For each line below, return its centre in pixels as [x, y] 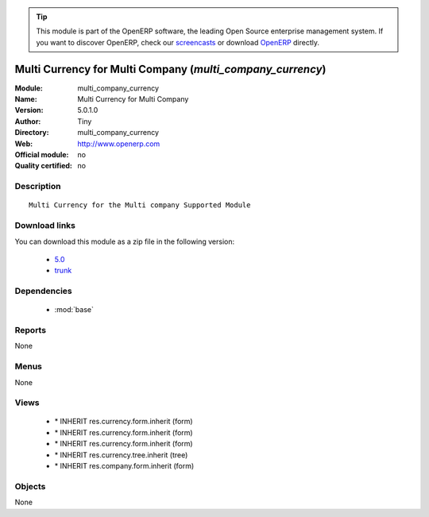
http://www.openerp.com [119, 144]
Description [38, 187]
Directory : [32, 133]
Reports [31, 330]
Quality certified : [44, 166]
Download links [45, 226]
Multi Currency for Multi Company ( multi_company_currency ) [170, 69]
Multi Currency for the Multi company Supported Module [140, 205]
